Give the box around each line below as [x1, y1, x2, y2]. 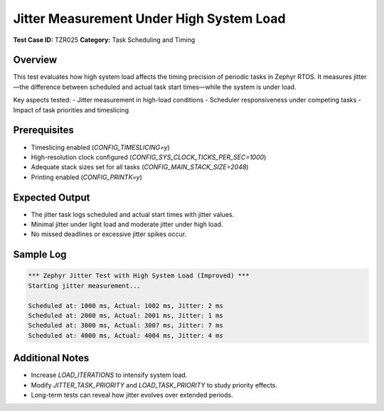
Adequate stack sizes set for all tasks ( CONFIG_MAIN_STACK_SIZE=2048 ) [31, 163, 249, 171]
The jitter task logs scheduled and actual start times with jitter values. [31, 210, 235, 218]
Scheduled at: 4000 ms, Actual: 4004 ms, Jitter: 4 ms [28, 331, 223, 339]
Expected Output [13, 191, 90, 203]
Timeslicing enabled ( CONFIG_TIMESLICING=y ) [31, 143, 170, 151]
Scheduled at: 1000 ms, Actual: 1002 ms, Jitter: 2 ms [28, 301, 223, 309]
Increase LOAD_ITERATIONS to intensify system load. [31, 370, 188, 380]
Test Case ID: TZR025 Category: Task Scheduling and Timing [13, 36, 196, 44]
